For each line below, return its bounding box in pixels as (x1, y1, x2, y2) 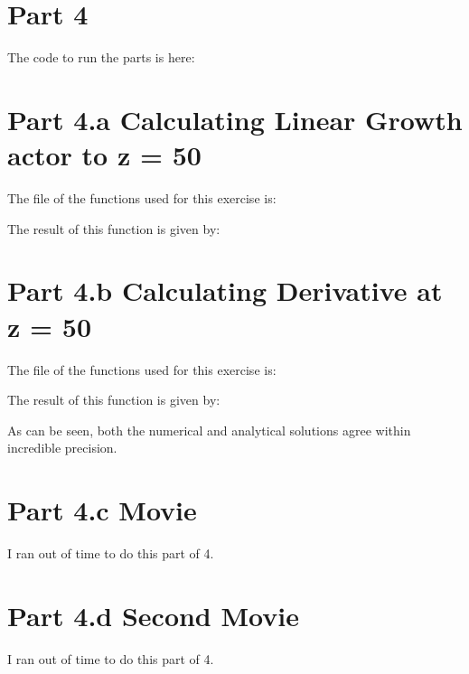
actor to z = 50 (7, 136, 202, 173)
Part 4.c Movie (7, 491, 197, 529)
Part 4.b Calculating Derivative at (7, 272, 443, 309)
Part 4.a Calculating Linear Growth (7, 100, 463, 137)
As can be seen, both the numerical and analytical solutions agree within (7, 420, 411, 439)
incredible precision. (7, 438, 117, 457)
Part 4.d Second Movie (7, 596, 299, 633)
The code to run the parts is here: (7, 48, 195, 67)
